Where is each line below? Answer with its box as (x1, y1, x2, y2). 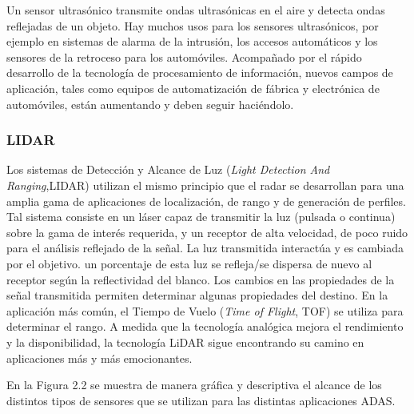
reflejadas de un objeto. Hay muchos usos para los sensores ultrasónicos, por (6, 17, 379, 34)
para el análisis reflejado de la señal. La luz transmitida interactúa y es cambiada (6, 239, 404, 256)
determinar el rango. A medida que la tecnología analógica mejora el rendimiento (6, 318, 404, 335)
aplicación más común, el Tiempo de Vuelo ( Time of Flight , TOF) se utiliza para (6, 302, 404, 319)
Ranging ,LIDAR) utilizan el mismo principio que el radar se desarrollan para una (6, 176, 404, 193)
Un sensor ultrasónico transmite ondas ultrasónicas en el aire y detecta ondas (6, 2, 385, 18)
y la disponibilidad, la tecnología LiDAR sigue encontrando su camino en (6, 333, 364, 350)
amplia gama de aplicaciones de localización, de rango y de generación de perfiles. (6, 192, 406, 209)
